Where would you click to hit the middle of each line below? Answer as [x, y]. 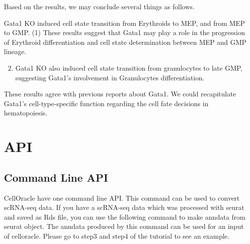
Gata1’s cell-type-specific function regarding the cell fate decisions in [106, 103]
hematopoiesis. [26, 113]
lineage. [15, 51]
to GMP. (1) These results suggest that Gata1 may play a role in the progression [125, 32]
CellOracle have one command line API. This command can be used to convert [122, 197]
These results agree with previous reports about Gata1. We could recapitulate [120, 94]
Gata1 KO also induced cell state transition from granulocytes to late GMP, [129, 67]
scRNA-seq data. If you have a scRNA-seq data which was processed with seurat [124, 207]
